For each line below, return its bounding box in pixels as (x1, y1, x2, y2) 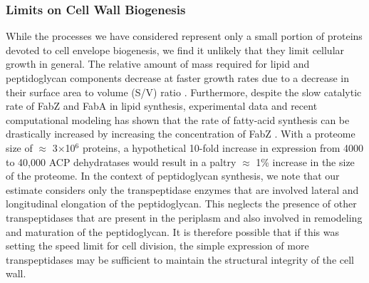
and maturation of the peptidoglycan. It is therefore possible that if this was (6, 224, 339, 239)
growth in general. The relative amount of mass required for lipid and (6, 56, 310, 71)
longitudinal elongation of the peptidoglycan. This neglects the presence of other (6, 196, 357, 211)
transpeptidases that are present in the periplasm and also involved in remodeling (6, 210, 363, 225)
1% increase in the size (256, 154, 355, 169)
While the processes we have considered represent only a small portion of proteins (6, 29, 363, 43)
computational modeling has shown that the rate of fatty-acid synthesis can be (6, 112, 350, 127)
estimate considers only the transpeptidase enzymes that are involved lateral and (6, 182, 359, 197)
